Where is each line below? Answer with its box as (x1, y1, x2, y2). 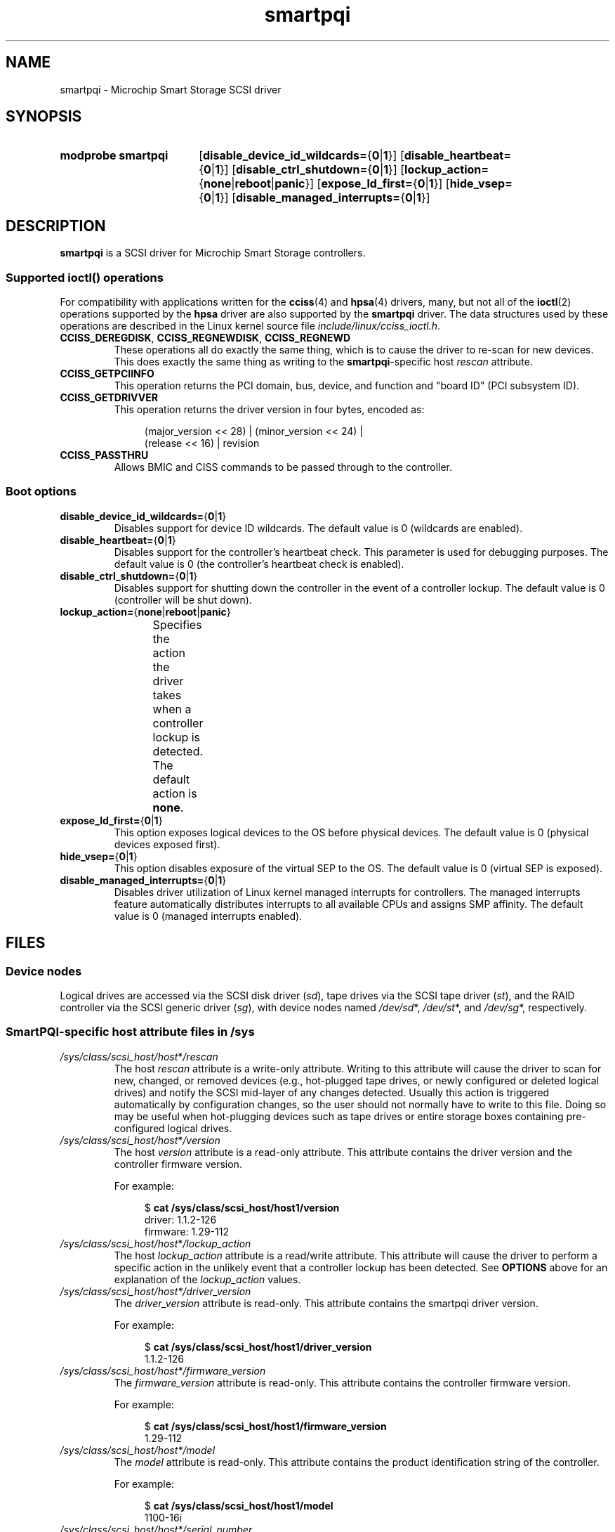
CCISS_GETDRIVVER (60, 391, 158, 404)
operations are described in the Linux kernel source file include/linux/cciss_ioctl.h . (60, 320, 441, 332)
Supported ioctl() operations (6, 270, 164, 285)
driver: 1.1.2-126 (144, 1213, 217, 1226)
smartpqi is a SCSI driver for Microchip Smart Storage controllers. (60, 247, 366, 259)
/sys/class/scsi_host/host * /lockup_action (60, 1237, 251, 1249)
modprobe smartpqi (60, 148, 168, 163)
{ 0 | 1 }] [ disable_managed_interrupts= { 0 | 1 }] (199, 190, 430, 205)
